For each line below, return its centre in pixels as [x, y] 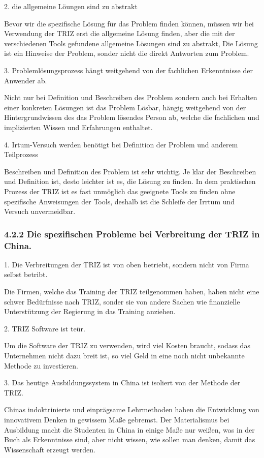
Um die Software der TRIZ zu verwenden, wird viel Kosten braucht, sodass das [127, 345]
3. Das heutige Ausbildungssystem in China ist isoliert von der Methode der [122, 383]
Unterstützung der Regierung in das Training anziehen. [90, 311]
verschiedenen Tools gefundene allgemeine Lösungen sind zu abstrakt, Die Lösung [131, 43]
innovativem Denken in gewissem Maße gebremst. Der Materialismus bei [117, 419]
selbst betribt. [26, 274]
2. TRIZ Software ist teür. [45, 328]
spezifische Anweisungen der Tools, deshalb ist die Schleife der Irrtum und [120, 201]
